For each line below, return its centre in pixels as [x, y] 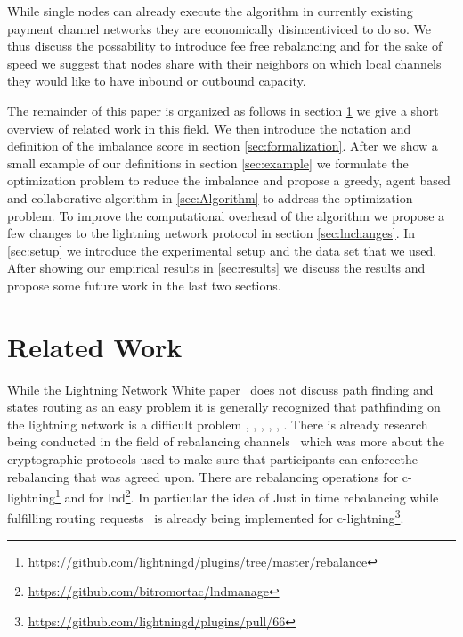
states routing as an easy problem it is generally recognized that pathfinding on [224, 407]
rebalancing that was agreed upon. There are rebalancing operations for [203, 476]
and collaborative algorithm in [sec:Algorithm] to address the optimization [210, 197]
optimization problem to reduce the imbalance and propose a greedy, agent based [229, 180]
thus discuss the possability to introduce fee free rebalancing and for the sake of [225, 46]
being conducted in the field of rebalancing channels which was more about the [226, 441]
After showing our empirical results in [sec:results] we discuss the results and [216, 268]
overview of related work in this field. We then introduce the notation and [209, 128]
